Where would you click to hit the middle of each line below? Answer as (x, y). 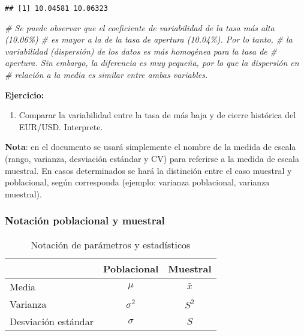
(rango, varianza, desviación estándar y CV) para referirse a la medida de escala (152, 158)
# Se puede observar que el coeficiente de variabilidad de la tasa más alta (140, 27)
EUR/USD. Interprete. (61, 126)
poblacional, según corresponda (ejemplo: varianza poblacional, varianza (137, 182)
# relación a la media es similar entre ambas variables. (106, 75)
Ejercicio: (25, 94)
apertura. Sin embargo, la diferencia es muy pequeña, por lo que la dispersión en (152, 63)
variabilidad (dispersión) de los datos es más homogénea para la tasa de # (141, 51)
